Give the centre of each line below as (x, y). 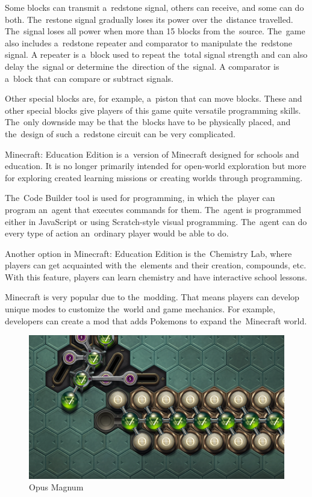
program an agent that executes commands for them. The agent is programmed (153, 209)
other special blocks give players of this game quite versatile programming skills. (153, 110)
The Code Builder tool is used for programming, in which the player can (140, 198)
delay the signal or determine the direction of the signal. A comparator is (142, 66)
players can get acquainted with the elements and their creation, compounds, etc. (156, 265)
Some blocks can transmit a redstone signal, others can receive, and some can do (154, 7)
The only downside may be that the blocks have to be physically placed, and (148, 122)
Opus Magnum (56, 487)
